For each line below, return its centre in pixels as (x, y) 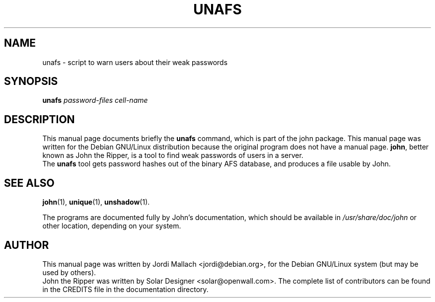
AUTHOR (27, 245)
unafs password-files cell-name (95, 100)
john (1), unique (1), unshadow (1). (96, 202)
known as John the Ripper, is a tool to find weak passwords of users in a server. (173, 155)
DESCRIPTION (39, 119)
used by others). (69, 272)
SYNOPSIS (31, 81)
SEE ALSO (29, 183)
